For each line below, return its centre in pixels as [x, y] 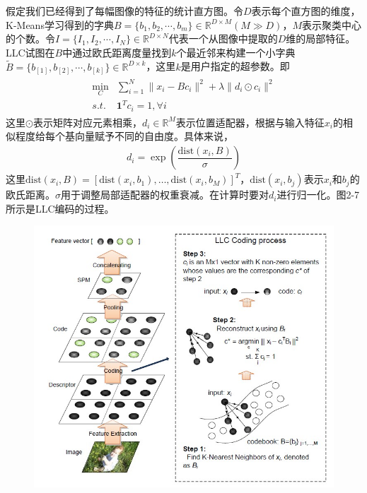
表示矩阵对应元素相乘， [87, 122]
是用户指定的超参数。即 [235, 66]
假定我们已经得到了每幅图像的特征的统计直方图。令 [124, 11]
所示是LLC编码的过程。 [60, 208]
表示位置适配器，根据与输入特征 [250, 122]
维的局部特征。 [321, 38]
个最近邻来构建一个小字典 [236, 52]
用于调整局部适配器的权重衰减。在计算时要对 [165, 195]
